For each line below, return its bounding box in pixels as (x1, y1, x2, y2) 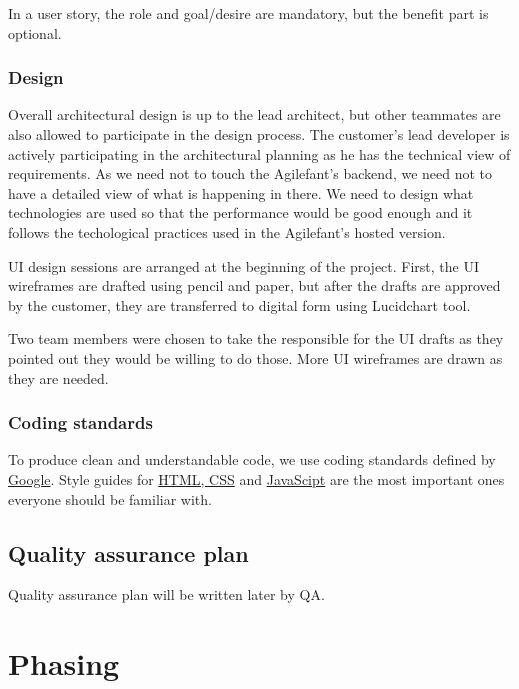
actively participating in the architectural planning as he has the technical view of (8, 143, 511, 164)
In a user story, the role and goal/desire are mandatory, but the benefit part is (8, 3, 489, 23)
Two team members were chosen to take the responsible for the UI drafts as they (8, 328, 504, 349)
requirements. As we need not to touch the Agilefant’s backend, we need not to (8, 163, 493, 184)
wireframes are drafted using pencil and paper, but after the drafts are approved (8, 275, 501, 296)
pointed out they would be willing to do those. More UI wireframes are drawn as (8, 347, 503, 368)
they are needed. (8, 367, 109, 388)
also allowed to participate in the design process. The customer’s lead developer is (8, 124, 510, 144)
